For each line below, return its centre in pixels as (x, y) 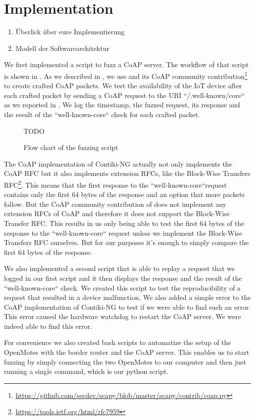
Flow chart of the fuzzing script (71, 147)
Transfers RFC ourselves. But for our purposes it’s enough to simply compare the (127, 242)
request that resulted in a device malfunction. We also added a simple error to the (127, 297)
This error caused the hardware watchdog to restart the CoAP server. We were (123, 316)
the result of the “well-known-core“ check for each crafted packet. (102, 114)
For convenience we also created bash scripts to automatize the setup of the (118, 342)
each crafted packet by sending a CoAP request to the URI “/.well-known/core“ (124, 95)
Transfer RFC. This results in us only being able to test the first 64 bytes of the (124, 223)
